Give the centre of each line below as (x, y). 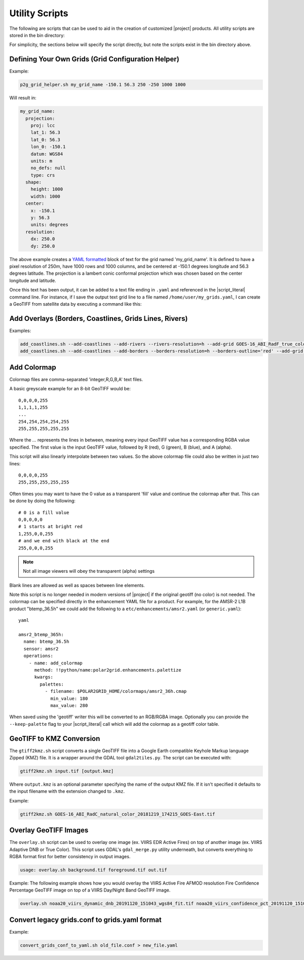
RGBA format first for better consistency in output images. (70, 857)
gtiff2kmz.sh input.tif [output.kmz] (67, 771)
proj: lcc (43, 125)
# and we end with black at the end (64, 541)
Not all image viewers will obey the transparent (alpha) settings (89, 571)
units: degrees (49, 225)
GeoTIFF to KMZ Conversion (55, 738)
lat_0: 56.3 (46, 140)
